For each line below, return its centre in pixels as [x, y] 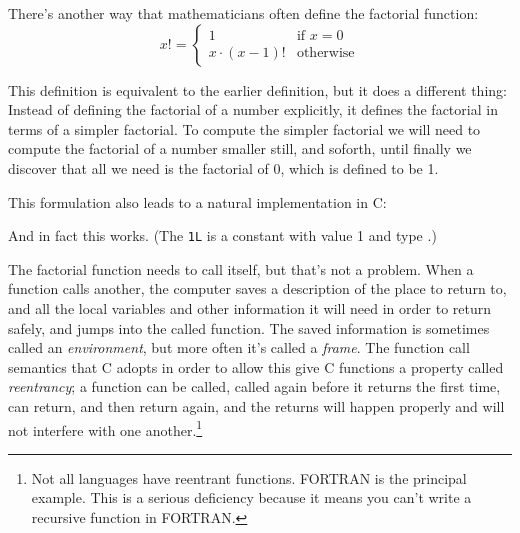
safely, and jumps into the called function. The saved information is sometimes [249, 327]
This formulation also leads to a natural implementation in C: [197, 201]
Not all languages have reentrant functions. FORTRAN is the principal [249, 477]
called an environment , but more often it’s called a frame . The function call [239, 347]
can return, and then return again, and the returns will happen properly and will [256, 405]
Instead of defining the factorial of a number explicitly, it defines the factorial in [253, 109]
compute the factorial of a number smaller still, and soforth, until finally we [240, 148]
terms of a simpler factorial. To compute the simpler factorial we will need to [244, 128]
